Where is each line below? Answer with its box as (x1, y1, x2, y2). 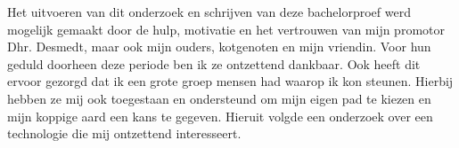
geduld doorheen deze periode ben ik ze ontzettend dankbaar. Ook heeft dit (7, 54, 421, 73)
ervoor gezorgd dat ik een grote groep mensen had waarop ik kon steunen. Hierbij (7, 72, 454, 90)
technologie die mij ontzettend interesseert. (7, 124, 242, 143)
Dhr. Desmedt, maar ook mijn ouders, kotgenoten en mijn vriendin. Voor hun (7, 37, 431, 56)
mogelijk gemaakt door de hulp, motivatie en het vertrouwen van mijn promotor (7, 19, 445, 38)
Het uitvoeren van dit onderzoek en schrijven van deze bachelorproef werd (7, 3, 411, 20)
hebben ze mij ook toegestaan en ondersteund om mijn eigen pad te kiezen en (7, 89, 431, 107)
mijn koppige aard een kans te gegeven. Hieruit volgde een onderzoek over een (7, 106, 433, 125)
